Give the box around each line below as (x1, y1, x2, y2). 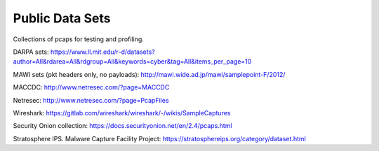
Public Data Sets (13, 10, 112, 26)
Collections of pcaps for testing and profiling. (13, 35, 144, 43)
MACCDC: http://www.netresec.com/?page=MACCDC (13, 83, 170, 92)
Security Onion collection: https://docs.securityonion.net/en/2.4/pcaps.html (13, 122, 232, 130)
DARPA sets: (13, 48, 49, 56)
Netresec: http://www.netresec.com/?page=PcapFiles (13, 96, 169, 104)
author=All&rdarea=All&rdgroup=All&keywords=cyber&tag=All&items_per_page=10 (13, 57, 252, 66)
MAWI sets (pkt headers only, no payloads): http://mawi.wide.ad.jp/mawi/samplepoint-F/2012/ (13, 70, 286, 78)
